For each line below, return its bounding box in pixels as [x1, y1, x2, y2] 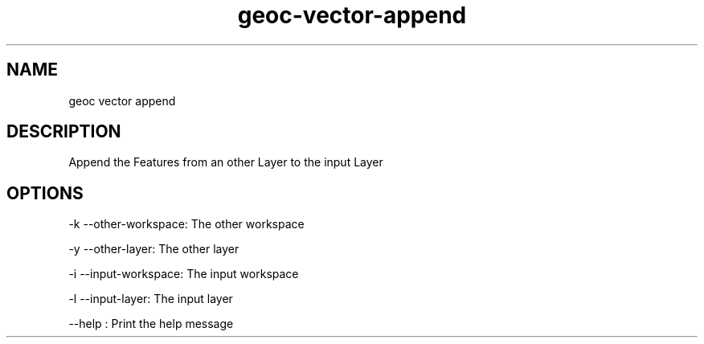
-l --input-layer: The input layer [68, 292, 233, 306]
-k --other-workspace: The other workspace [68, 217, 305, 231]
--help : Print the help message [68, 317, 234, 331]
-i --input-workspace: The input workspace [68, 267, 299, 281]
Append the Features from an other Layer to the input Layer [68, 155, 383, 170]
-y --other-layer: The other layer [68, 242, 239, 256]
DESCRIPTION [6, 121, 121, 142]
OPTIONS [6, 182, 84, 203]
